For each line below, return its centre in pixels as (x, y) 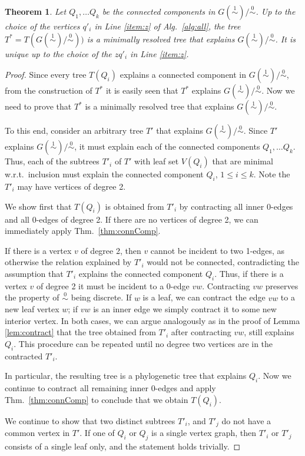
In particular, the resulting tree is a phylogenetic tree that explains (126, 376)
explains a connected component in (183, 75)
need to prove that (38, 106)
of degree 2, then (111, 250)
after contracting (201, 332)
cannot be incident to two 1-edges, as (218, 250)
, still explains (269, 332)
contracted (24, 356)
